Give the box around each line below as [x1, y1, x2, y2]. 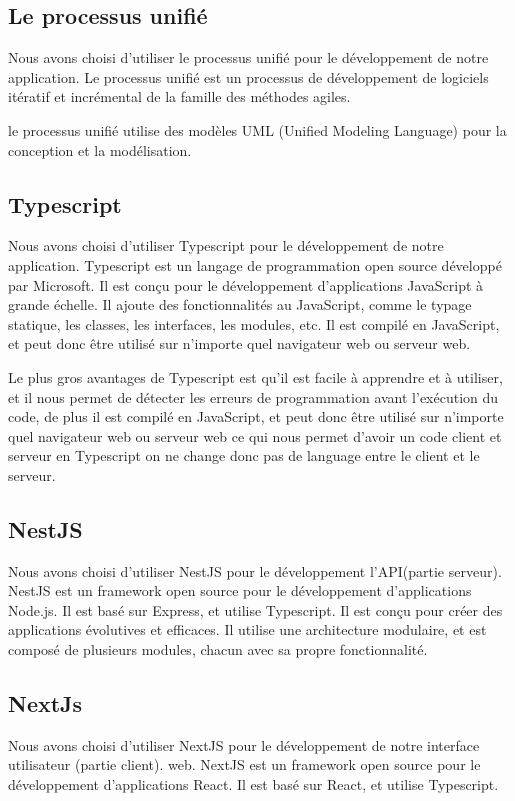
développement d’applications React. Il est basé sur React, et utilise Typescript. [8, 774, 499, 795]
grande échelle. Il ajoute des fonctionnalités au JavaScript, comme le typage [8, 294, 472, 315]
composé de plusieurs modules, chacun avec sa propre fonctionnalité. [8, 639, 428, 660]
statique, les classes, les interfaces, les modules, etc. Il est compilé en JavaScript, [8, 313, 500, 334]
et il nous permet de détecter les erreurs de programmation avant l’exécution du [8, 386, 499, 407]
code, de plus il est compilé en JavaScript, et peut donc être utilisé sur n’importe [8, 406, 504, 427]
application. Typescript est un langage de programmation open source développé [8, 254, 502, 275]
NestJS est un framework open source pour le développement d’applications [8, 580, 472, 601]
